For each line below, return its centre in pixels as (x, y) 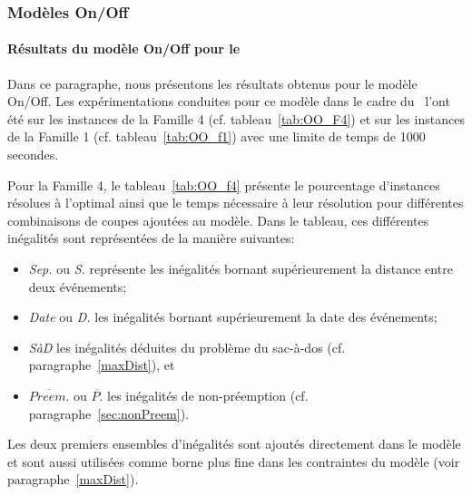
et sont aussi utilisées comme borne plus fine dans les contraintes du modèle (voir (234, 461)
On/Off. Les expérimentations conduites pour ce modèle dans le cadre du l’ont (229, 101)
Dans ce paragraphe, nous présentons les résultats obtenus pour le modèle (212, 83)
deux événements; (78, 286)
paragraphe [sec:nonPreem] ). (108, 413)
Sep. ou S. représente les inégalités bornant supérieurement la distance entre (241, 268)
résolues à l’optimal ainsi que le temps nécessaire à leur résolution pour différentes (236, 203)
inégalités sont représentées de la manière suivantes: (151, 238)
